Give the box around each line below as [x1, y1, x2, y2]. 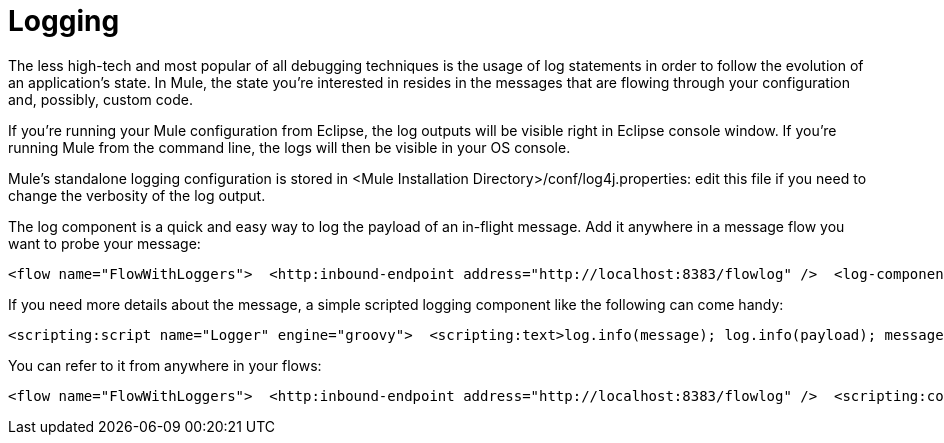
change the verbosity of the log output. [8, 186, 266, 204]
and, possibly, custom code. [8, 90, 193, 108]
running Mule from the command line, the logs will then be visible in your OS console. [8, 138, 571, 156]
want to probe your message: [8, 234, 201, 252]
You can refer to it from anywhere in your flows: [8, 356, 322, 374]
